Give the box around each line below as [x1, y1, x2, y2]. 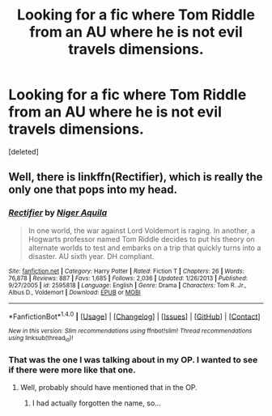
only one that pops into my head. [8, 183, 178, 197]
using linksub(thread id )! [8, 334, 74, 343]
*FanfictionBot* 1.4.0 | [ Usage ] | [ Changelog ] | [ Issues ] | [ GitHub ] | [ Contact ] [8, 310, 261, 321]
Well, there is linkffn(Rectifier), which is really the [8, 170, 263, 184]
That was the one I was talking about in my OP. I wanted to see [8, 354, 258, 365]
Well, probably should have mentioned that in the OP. [19, 382, 198, 392]
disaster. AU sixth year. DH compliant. [28, 251, 155, 261]
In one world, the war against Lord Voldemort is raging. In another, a [28, 225, 256, 236]
